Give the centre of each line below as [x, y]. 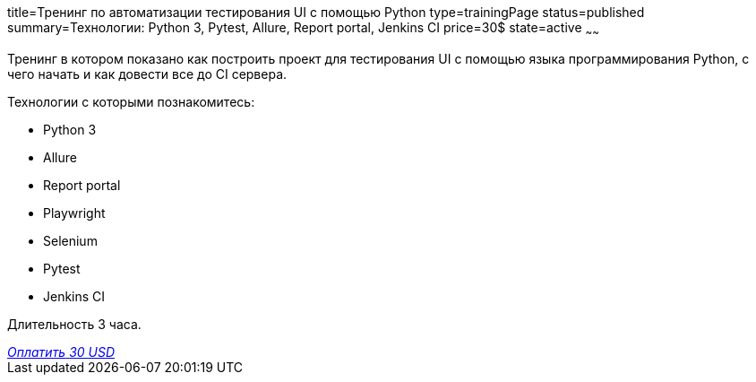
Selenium [70, 240]
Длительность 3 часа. [74, 324]
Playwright [74, 213]
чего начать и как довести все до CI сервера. [147, 74]
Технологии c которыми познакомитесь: [131, 101]
